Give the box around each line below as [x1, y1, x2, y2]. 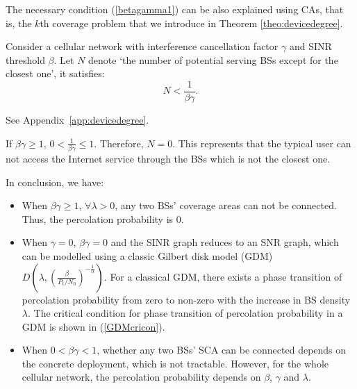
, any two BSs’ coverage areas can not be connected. [115, 198, 337, 213]
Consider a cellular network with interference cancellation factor [6, 39, 279, 53]
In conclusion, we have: [6, 174, 104, 189]
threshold [6, 52, 45, 67]
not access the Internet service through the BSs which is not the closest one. [6, 151, 331, 165]
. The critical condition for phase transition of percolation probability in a [27, 306, 343, 320]
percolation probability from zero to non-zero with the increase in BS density [22, 292, 351, 306]
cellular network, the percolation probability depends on [22, 370, 261, 384]
